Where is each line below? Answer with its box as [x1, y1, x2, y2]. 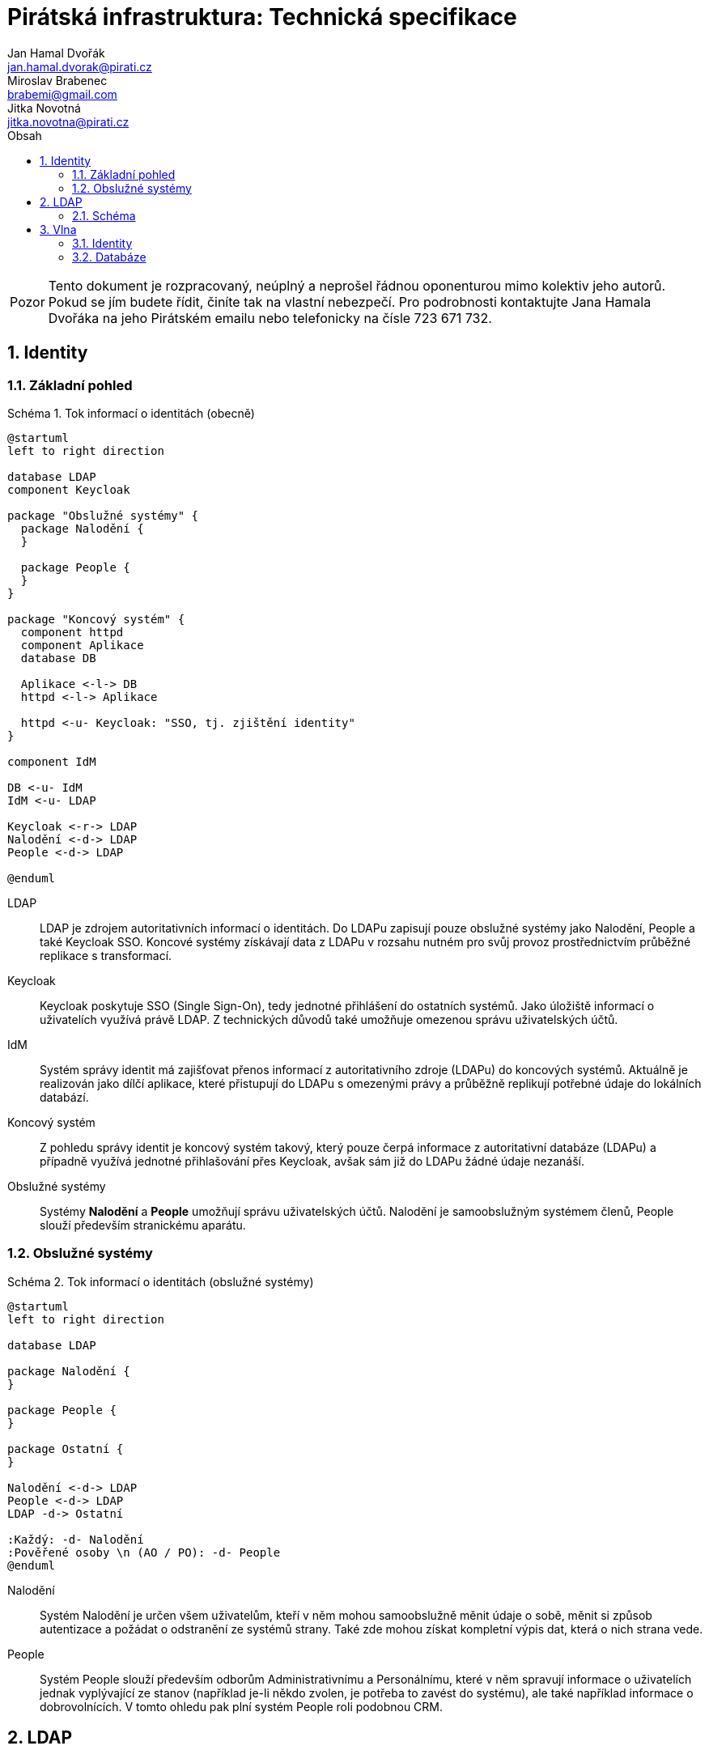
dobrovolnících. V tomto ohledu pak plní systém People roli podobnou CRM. [40, 1699, 444, 1714]
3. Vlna [40, 222, 77, 236]
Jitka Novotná [7, 100, 81, 115]
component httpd [20, 625, 124, 639]
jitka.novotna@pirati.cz [7, 114, 129, 129]
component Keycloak [7, 482, 130, 496]
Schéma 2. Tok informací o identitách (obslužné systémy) [7, 1274, 314, 1289]
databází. [40, 1090, 89, 1104]
